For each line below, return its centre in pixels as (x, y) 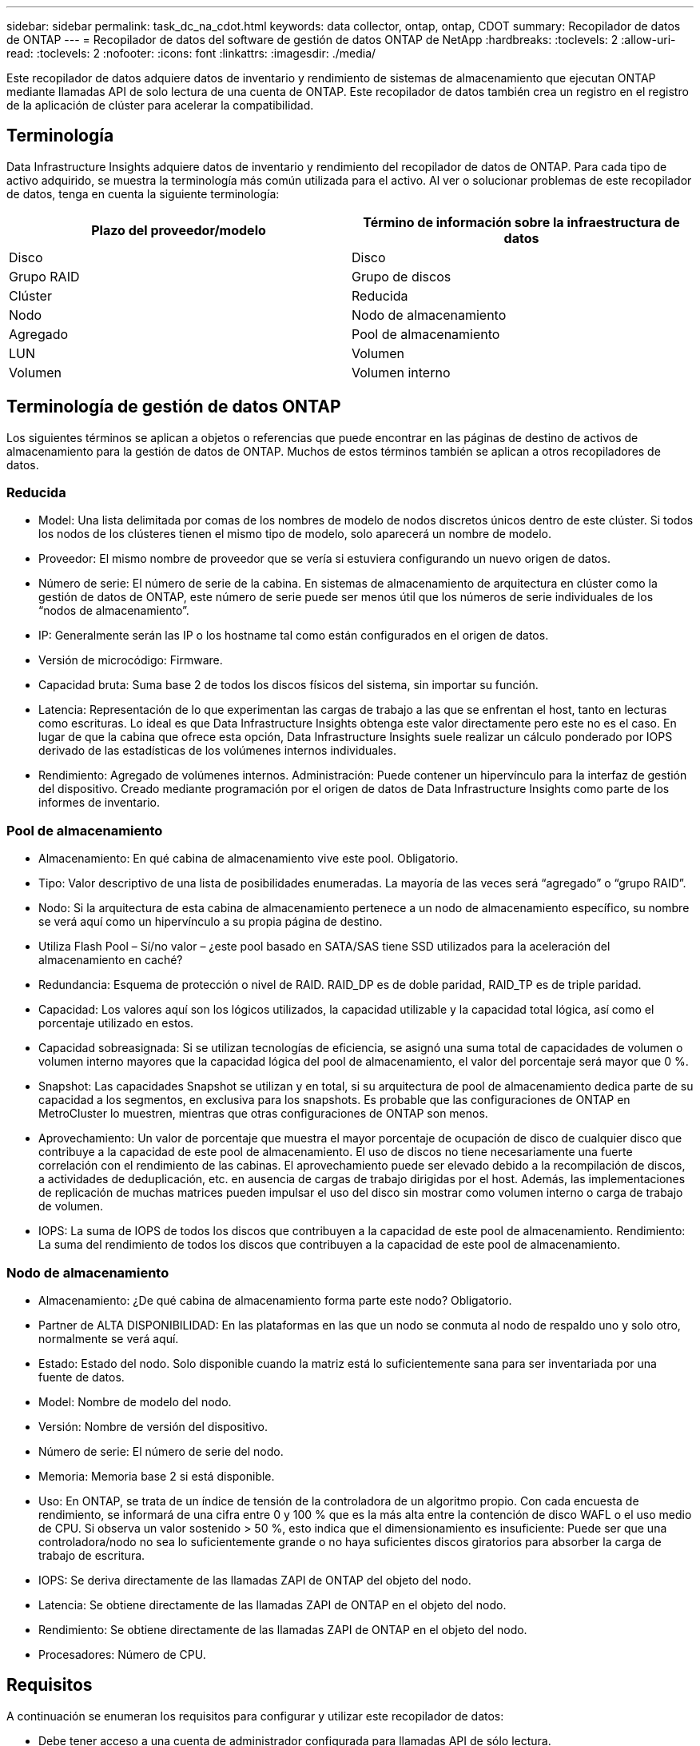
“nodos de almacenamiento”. (114, 611)
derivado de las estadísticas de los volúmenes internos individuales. (218, 751)
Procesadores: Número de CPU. (122, 1654)
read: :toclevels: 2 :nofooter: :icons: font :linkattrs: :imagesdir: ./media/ (191, 53)
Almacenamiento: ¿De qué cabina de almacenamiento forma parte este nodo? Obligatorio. (275, 1300)
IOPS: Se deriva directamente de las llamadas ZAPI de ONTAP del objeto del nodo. (255, 1580)
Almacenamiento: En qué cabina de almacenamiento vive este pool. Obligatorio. (249, 859)
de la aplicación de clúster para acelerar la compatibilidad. (160, 105)
